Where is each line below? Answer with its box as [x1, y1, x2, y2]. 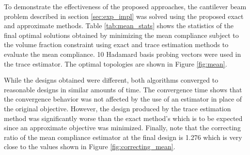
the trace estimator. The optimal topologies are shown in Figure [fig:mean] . [4, 58, 227, 69]
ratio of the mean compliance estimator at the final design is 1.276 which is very [4, 132, 242, 142]
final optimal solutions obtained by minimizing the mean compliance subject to [4, 30, 239, 40]
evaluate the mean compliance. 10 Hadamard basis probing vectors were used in [4, 49, 241, 59]
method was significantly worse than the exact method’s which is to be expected [4, 113, 243, 123]
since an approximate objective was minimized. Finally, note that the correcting [4, 122, 241, 133]
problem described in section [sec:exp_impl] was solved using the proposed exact [4, 11, 244, 21]
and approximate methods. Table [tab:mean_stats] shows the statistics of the [4, 20, 234, 31]
